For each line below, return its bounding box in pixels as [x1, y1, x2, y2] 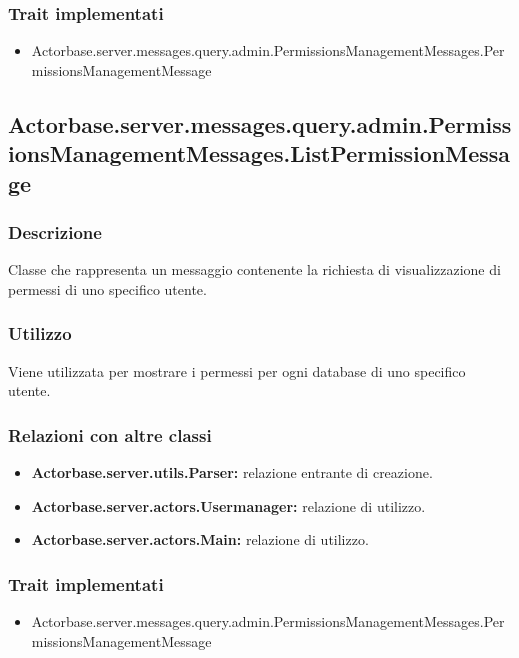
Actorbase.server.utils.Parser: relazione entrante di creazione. [31, 462, 433, 482]
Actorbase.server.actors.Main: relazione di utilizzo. [31, 529, 369, 550]
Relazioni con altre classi [8, 422, 212, 447]
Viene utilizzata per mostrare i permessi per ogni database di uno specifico [8, 360, 466, 381]
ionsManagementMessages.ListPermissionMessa [8, 138, 511, 169]
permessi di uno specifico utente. [8, 278, 207, 299]
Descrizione [8, 219, 102, 244]
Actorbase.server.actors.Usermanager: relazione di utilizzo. [31, 495, 426, 516]
